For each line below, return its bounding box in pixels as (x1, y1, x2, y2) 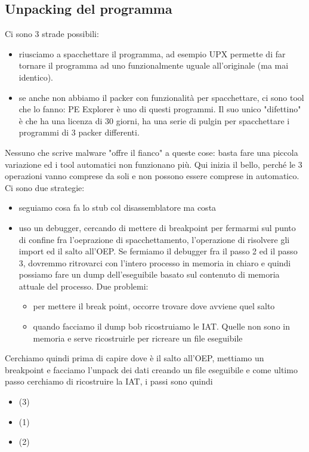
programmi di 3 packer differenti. (18, 126, 140, 139)
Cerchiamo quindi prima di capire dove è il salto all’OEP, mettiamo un (5, 352, 264, 364)
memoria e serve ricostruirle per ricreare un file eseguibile (33, 331, 243, 344)
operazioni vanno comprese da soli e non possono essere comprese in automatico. (5, 170, 299, 182)
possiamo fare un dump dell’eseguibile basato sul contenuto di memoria (18, 268, 280, 281)
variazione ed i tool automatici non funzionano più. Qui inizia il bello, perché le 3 (5, 158, 302, 170)
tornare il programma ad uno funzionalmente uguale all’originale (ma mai (18, 59, 289, 72)
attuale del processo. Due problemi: (18, 279, 149, 292)
